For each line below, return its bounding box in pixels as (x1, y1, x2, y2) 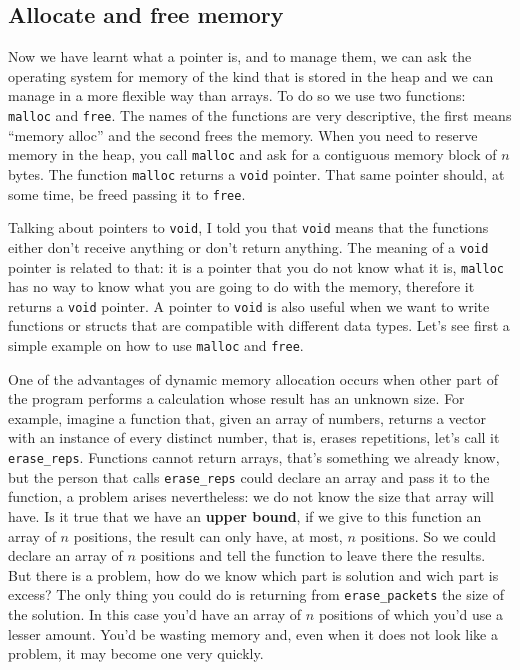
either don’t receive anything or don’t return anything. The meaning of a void (8, 236, 489, 257)
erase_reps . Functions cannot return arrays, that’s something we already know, (8, 447, 500, 468)
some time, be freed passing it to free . (8, 183, 246, 204)
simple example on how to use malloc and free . (8, 335, 304, 356)
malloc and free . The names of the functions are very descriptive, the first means (8, 104, 512, 125)
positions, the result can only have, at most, (73, 525, 343, 546)
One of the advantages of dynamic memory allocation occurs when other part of (8, 368, 498, 389)
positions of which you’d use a (318, 603, 504, 624)
